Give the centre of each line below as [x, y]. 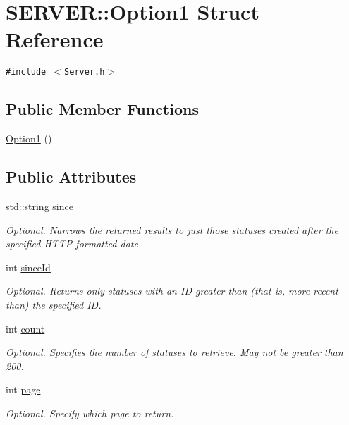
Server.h [85, 72]
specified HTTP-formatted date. [74, 244]
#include [26, 72]
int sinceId [28, 267]
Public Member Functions [102, 109]
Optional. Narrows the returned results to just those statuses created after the [172, 229]
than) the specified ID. [54, 304]
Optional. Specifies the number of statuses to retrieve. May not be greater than [174, 352]
